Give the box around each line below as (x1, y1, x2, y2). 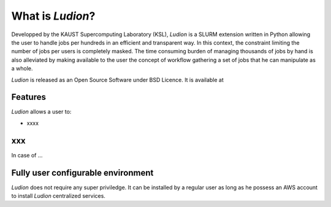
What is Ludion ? (11, 9, 96, 23)
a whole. (11, 65, 33, 72)
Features (11, 92, 46, 102)
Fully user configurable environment (11, 167, 154, 178)
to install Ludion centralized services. (11, 192, 105, 199)
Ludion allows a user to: (11, 108, 72, 116)
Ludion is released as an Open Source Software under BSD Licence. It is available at (11, 76, 224, 83)
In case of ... (11, 151, 43, 159)
